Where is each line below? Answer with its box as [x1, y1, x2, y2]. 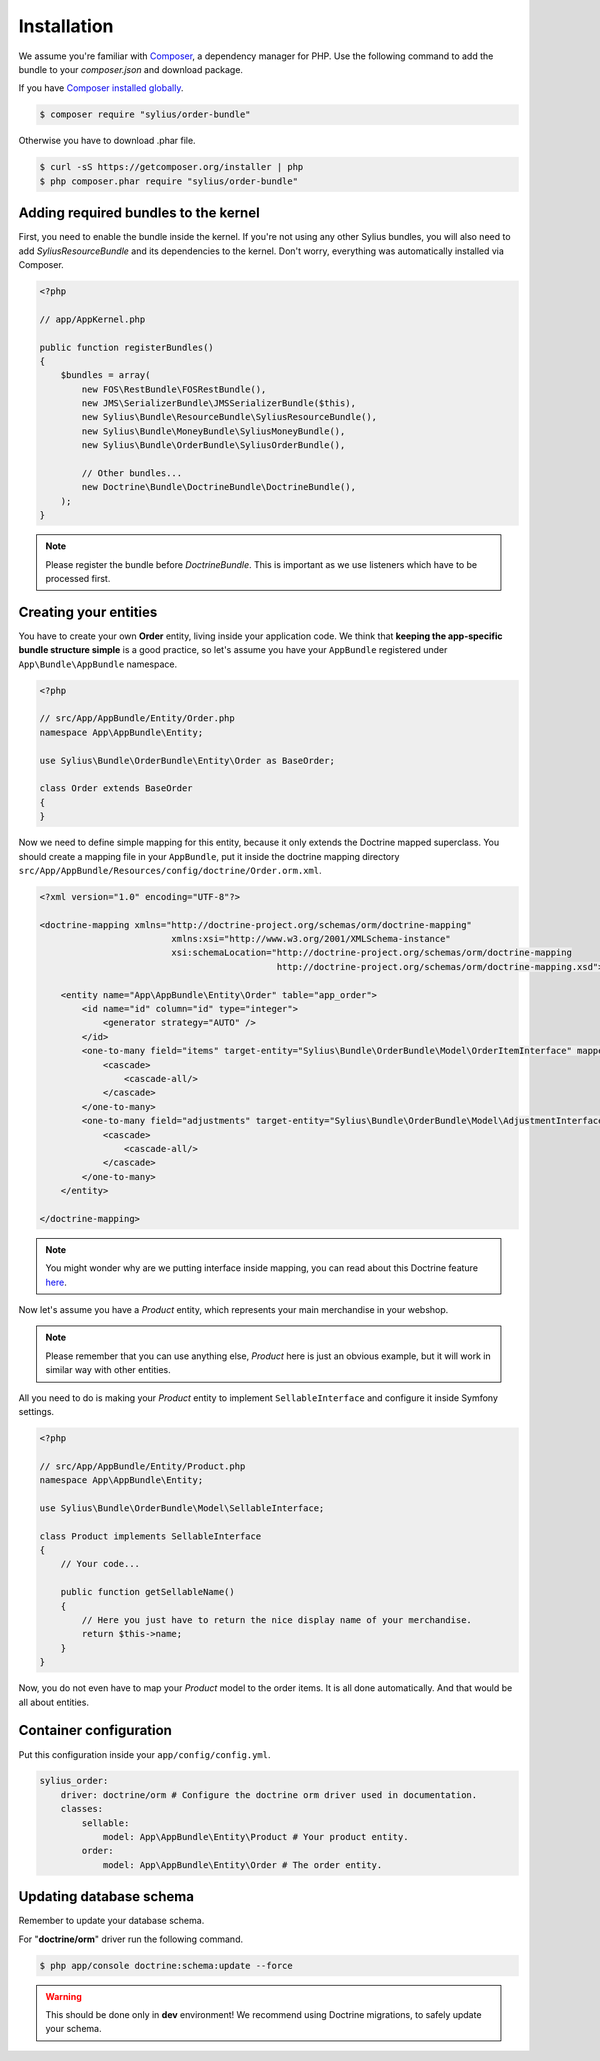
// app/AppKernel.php [39, 313, 146, 325]
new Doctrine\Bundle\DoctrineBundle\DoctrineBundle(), [81, 481, 357, 493]
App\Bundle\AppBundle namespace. [18, 658, 178, 670]
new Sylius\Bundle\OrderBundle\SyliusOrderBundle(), [81, 440, 346, 451]
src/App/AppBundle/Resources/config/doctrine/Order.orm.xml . [18, 864, 322, 876]
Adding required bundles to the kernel [18, 205, 260, 222]
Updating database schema [18, 1888, 195, 1905]
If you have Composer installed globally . [18, 82, 184, 94]
